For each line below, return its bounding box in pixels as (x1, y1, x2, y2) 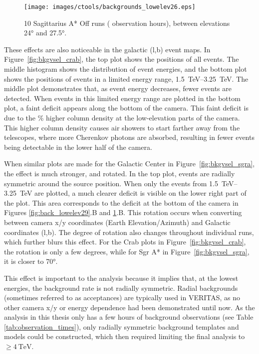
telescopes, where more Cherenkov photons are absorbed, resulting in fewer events (4, 132, 255, 142)
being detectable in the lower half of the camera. (4, 141, 152, 152)
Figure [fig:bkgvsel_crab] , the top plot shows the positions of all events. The (4, 54, 239, 64)
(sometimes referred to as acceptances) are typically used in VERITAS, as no (4, 292, 241, 303)
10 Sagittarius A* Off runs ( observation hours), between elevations (24, 17, 230, 28)
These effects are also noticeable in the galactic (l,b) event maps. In (4, 44, 211, 54)
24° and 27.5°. (24, 27, 67, 38)
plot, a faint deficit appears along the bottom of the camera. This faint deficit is (4, 103, 249, 113)
